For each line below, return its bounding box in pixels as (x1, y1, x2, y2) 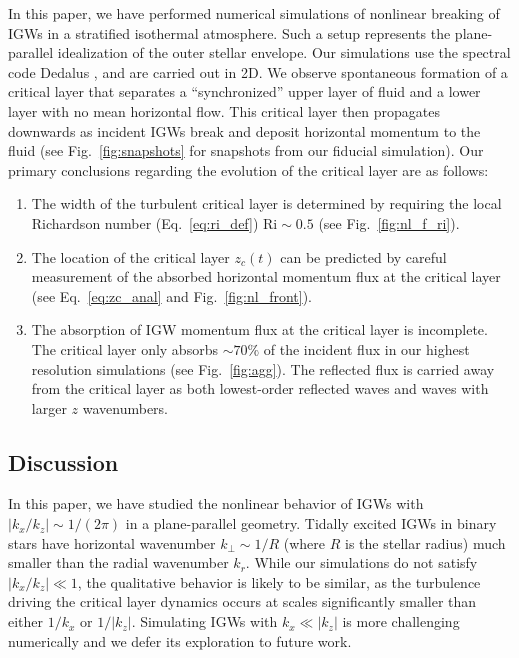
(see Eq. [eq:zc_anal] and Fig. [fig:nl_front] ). (31, 285, 312, 306)
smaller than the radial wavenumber (8, 552, 229, 573)
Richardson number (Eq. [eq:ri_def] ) (31, 212, 259, 233)
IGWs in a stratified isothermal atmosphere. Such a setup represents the (8, 22, 451, 43)
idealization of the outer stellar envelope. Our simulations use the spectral (57, 42, 511, 63)
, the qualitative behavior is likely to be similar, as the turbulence (77, 571, 481, 592)
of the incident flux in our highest (263, 338, 470, 359)
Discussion (8, 446, 119, 477)
